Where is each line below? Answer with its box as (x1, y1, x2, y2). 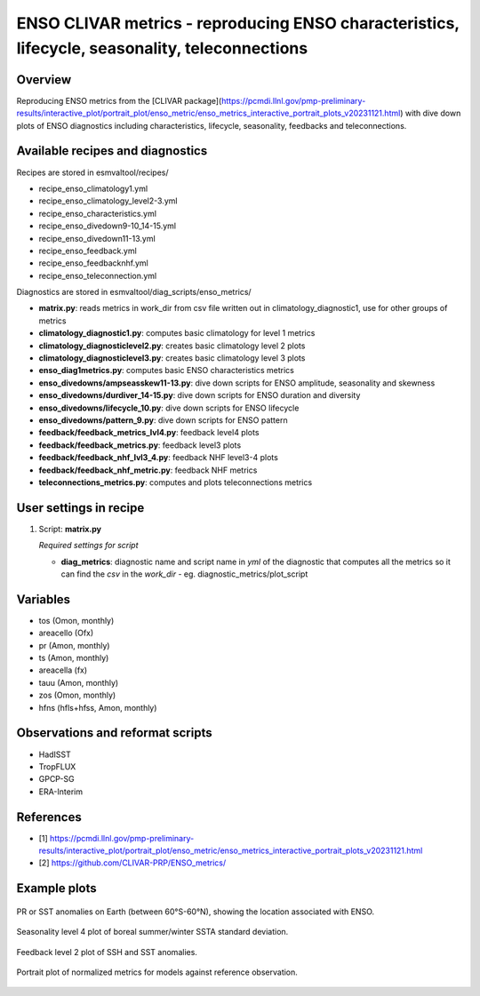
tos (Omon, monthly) (38, 615, 115, 625)
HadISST (38, 749, 71, 760)
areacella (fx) (38, 665, 88, 675)
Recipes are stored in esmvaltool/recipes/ (16, 167, 169, 178)
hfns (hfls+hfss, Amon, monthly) (38, 702, 157, 713)
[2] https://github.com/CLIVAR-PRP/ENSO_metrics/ (38, 857, 227, 868)
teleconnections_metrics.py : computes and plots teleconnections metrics (38, 476, 313, 488)
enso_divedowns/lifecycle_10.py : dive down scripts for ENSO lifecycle (38, 402, 300, 413)
